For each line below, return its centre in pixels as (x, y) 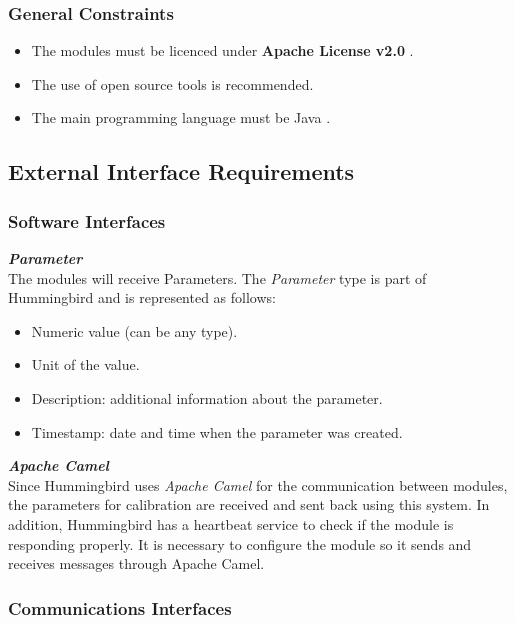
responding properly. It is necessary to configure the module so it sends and (240, 543)
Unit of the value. (85, 364)
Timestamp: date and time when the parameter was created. (217, 431)
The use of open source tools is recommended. (172, 83)
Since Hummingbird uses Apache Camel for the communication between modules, (258, 484)
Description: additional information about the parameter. (207, 397)
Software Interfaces (87, 220)
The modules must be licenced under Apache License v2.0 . (222, 50)
